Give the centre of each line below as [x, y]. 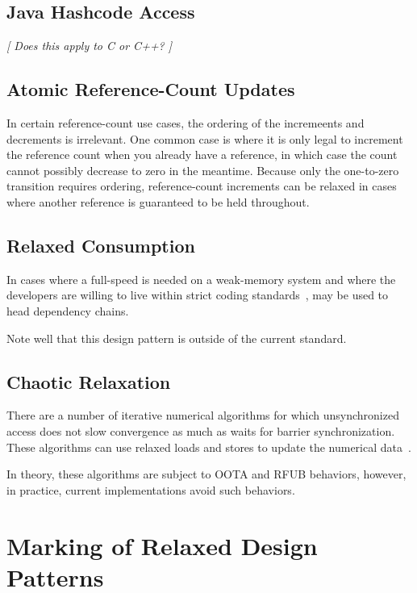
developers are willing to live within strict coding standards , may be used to [198, 295]
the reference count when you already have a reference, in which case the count [202, 155]
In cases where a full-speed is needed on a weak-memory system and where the [201, 279]
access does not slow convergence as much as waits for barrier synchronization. [201, 430]
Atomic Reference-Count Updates [151, 89]
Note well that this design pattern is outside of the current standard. [177, 338]
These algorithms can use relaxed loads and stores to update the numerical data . [209, 447]
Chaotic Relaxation [89, 381]
